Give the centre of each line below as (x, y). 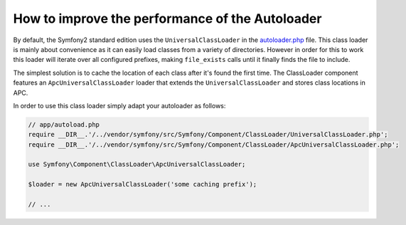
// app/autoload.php (64, 124)
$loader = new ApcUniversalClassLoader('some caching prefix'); (143, 184)
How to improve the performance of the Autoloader (167, 19)
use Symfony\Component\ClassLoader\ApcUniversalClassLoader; (137, 164)
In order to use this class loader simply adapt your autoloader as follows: (119, 105)
